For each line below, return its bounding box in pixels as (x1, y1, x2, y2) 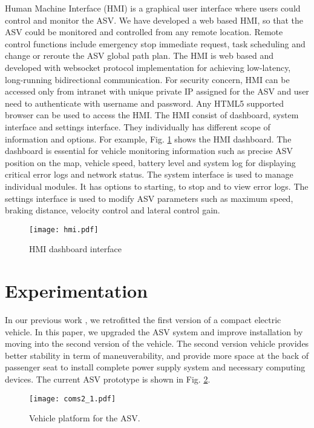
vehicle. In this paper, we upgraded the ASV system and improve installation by (5, 325, 303, 338)
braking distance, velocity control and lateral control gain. (5, 204, 220, 216)
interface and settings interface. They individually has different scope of (5, 120, 270, 133)
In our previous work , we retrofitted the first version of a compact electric (5, 313, 281, 326)
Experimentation (5, 278, 148, 303)
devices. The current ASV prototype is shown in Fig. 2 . (5, 373, 211, 386)
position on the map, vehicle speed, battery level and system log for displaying (5, 156, 296, 169)
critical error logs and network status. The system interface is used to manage (5, 168, 293, 181)
